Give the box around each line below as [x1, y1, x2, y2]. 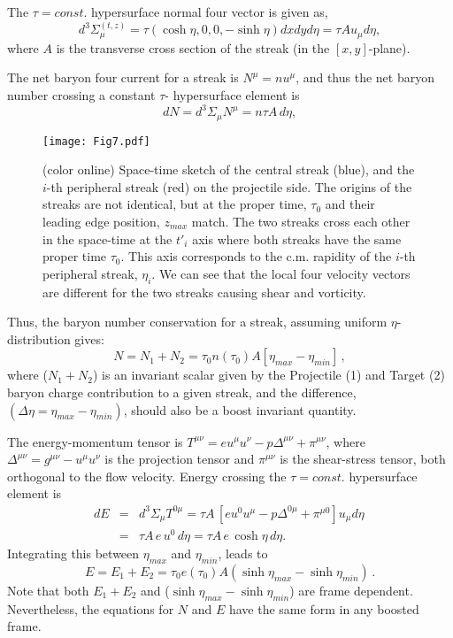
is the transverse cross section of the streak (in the [56, 38, 330, 57]
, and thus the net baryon [296, 68, 434, 87]
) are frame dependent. [289, 580, 413, 599]
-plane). [368, 38, 411, 57]
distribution [7, 329, 71, 348]
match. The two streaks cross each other [191, 212, 411, 230]
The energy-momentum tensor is [7, 432, 183, 450]
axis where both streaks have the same [192, 229, 402, 248]
